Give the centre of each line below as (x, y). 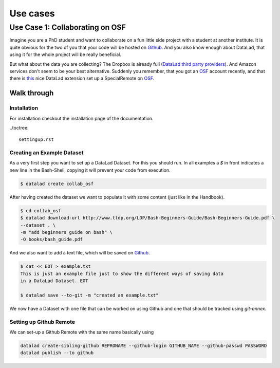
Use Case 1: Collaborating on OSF (68, 27)
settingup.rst (36, 140)
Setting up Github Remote (42, 322)
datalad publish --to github (57, 353)
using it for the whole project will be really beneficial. (66, 54)
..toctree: (19, 127)
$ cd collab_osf (41, 210)
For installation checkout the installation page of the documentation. (81, 118)
